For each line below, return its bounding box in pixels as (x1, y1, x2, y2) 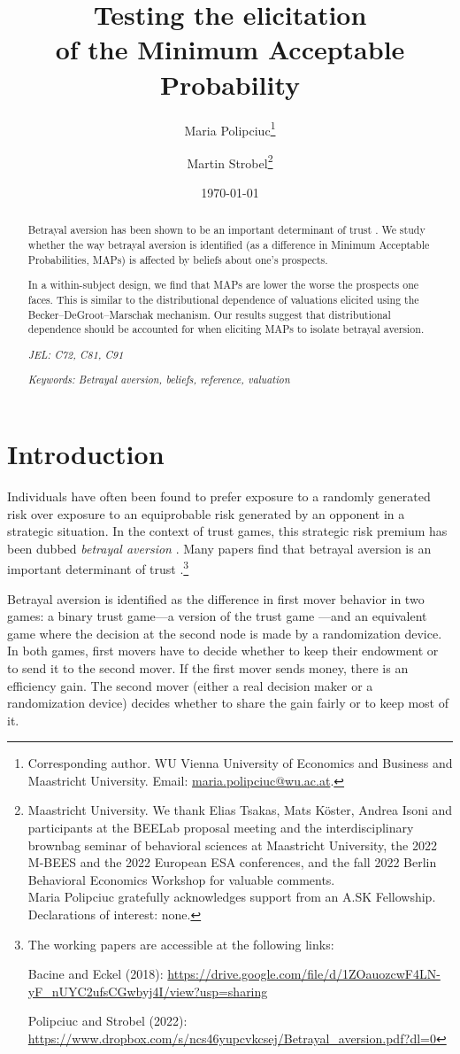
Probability (159, 66, 301, 102)
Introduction (7, 435, 165, 471)
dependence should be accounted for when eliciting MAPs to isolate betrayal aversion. (27, 322, 425, 337)
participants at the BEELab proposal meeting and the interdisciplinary (27, 818, 414, 837)
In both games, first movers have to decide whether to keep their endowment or (7, 641, 439, 660)
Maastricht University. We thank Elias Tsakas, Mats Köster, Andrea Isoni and (27, 801, 453, 819)
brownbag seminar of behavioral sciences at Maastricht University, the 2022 (27, 835, 437, 854)
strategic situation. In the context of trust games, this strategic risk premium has (7, 522, 448, 540)
